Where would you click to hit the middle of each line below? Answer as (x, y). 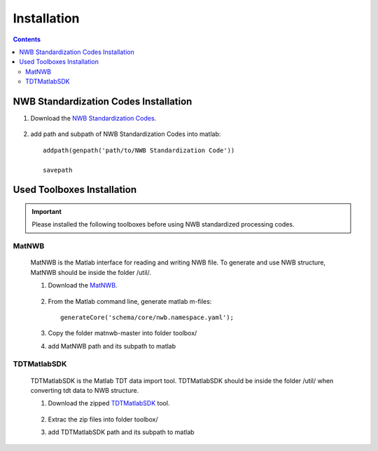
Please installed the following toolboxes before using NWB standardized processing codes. (163, 224)
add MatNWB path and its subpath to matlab (112, 346)
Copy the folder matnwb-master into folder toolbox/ (122, 333)
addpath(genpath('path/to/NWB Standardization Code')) (139, 150)
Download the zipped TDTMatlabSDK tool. (109, 403)
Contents (27, 39)
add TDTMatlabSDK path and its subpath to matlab (121, 432)
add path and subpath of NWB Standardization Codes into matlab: (126, 134)
